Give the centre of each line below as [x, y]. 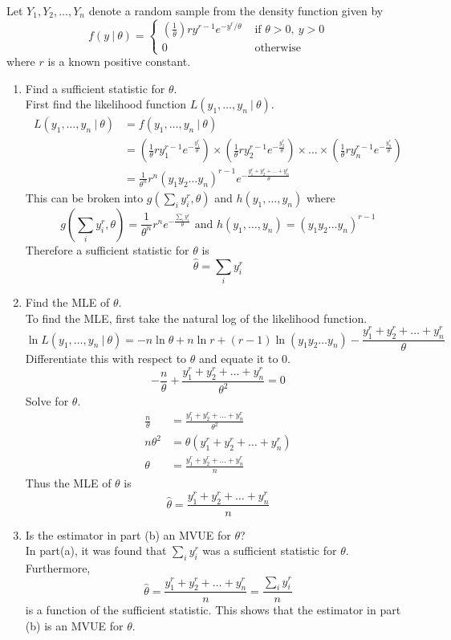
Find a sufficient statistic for [95, 88]
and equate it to [239, 359]
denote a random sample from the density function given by [236, 10]
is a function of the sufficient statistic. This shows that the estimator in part [213, 610]
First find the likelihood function [106, 104]
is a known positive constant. [119, 61]
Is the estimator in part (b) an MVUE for [128, 534]
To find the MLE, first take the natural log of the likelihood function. [196, 318]
